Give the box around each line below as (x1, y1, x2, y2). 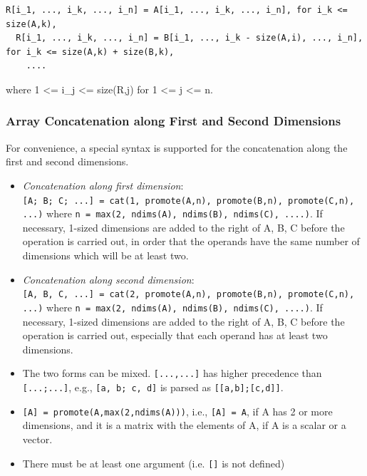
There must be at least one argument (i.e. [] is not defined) (22, 455, 285, 470)
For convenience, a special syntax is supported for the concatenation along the (6, 140, 348, 155)
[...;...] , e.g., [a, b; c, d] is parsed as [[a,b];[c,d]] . (22, 380, 284, 394)
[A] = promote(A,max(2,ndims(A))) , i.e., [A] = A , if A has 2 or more (22, 403, 333, 418)
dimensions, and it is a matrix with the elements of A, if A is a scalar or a (22, 418, 346, 433)
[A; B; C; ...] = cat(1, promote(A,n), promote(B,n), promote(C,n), (22, 195, 355, 206)
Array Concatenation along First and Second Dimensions (6, 112, 341, 130)
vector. (22, 431, 53, 446)
